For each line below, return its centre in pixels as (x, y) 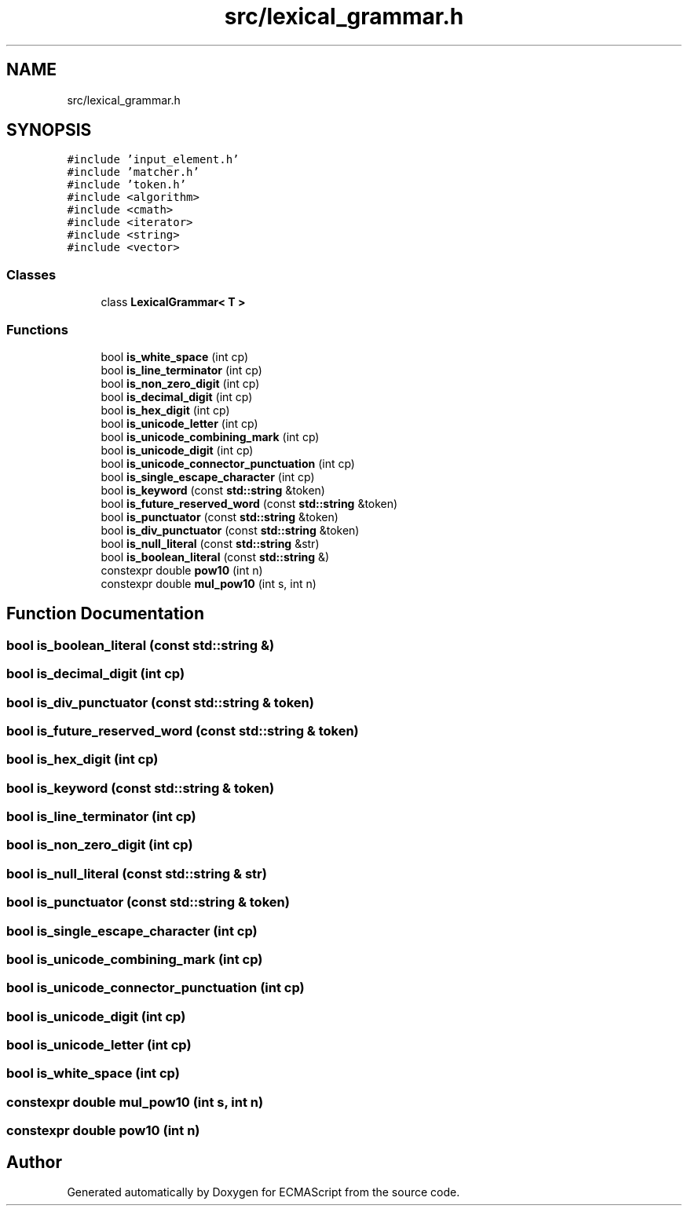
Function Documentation (105, 614)
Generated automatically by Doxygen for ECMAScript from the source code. (263, 1192)
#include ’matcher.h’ (133, 172)
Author (34, 1162)
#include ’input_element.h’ (153, 160)
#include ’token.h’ (127, 185)
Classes (31, 274)
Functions (37, 329)
